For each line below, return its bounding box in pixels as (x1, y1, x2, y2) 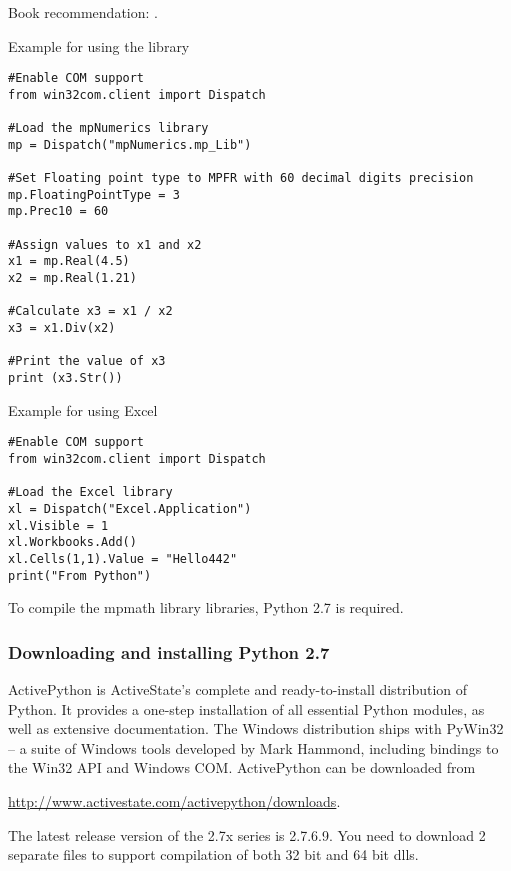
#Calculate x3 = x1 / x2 (8, 304, 173, 319)
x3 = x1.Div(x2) (8, 321, 116, 336)
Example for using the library (8, 35, 190, 56)
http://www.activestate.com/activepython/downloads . (8, 790, 341, 811)
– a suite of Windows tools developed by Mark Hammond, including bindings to (8, 737, 499, 758)
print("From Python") (8, 568, 152, 583)
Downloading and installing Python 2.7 (8, 639, 330, 664)
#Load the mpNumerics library (8, 121, 209, 136)
